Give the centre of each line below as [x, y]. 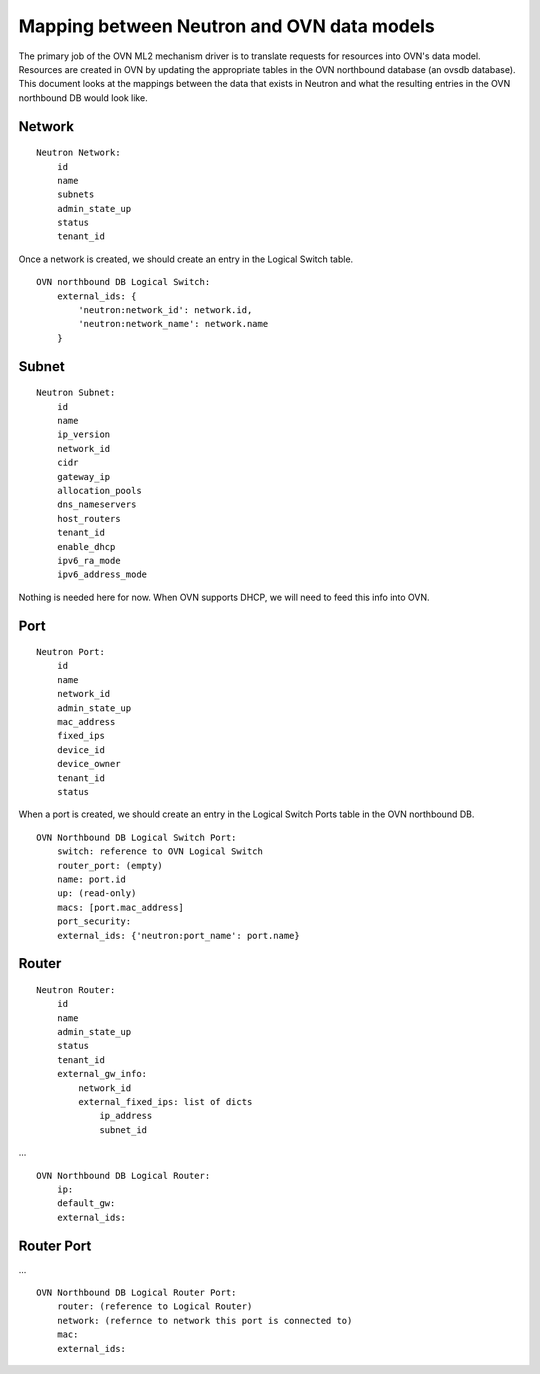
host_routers [88, 518]
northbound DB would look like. [83, 97]
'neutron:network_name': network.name [173, 324]
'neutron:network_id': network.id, [165, 310]
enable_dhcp [86, 546]
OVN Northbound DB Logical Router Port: [136, 1293]
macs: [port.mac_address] [120, 907]
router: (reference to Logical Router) [154, 1306]
